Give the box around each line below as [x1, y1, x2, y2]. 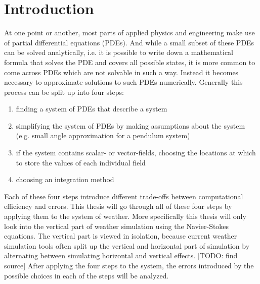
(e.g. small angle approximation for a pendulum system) [16, 130, 190, 141]
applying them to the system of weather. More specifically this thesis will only [4, 211, 246, 221]
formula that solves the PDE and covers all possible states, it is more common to [4, 56, 255, 67]
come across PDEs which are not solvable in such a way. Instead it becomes [4, 67, 239, 77]
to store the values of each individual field [16, 157, 146, 167]
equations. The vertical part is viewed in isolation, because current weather [4, 231, 237, 241]
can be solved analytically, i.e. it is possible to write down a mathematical [4, 47, 233, 58]
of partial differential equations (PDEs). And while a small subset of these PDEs [4, 37, 254, 47]
